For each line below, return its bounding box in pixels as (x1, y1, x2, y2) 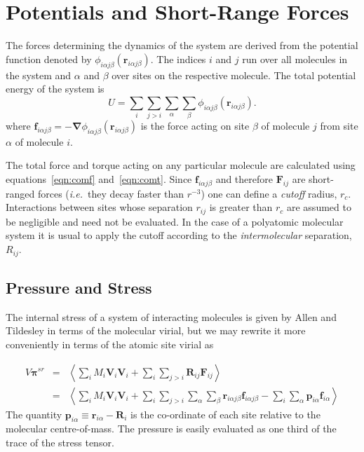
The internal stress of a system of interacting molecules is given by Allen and (6, 309, 337, 324)
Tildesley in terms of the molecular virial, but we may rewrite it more (6, 323, 306, 338)
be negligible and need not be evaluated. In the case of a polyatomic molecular (6, 214, 344, 228)
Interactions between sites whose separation (6, 200, 193, 214)
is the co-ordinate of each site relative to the (130, 406, 321, 421)
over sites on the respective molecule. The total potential (112, 67, 356, 82)
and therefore (215, 172, 273, 186)
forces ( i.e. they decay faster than (37, 186, 184, 200)
